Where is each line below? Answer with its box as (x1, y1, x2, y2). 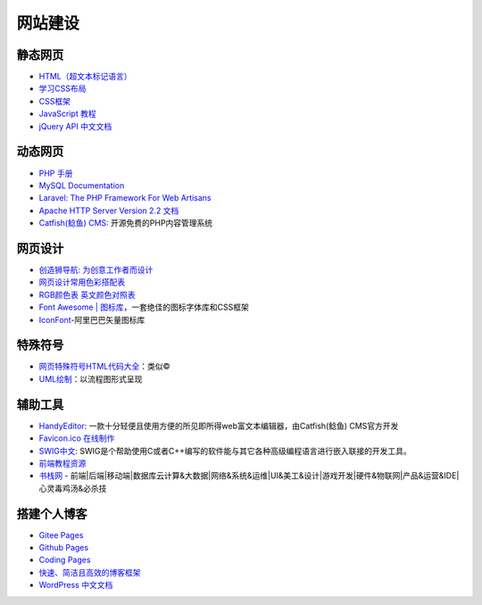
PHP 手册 (38, 168, 73, 178)
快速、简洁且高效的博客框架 (38, 567, 141, 577)
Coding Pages (38, 554, 91, 566)
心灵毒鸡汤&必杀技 (38, 483, 107, 493)
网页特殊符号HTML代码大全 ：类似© (38, 361, 170, 372)
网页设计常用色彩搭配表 (38, 277, 125, 287)
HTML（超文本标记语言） (38, 71, 133, 82)
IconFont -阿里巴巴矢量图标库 (38, 314, 145, 325)
